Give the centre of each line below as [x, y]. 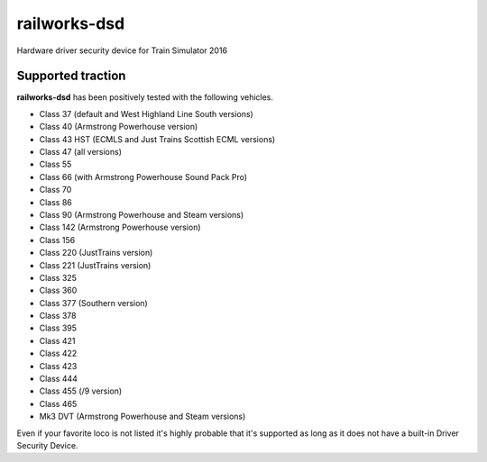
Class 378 [58, 316]
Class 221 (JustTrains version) [95, 265]
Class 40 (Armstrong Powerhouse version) [119, 127]
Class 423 [58, 366]
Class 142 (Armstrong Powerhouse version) [120, 227]
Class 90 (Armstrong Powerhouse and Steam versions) [142, 214]
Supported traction [71, 76]
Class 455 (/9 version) [81, 391]
